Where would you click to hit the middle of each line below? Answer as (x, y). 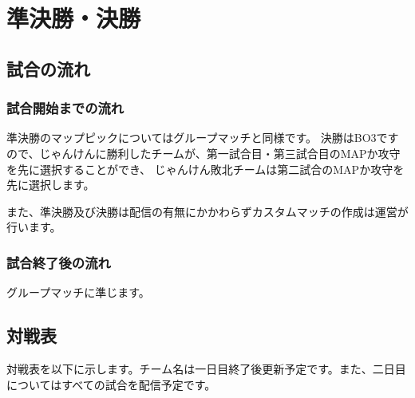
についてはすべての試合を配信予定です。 (111, 384)
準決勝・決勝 (74, 18)
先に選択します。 (51, 185)
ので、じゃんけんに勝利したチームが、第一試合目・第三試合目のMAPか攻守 (204, 153)
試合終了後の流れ (59, 262)
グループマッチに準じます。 (78, 292)
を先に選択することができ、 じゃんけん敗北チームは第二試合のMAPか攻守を (206, 169)
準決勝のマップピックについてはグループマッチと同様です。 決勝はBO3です (203, 138)
